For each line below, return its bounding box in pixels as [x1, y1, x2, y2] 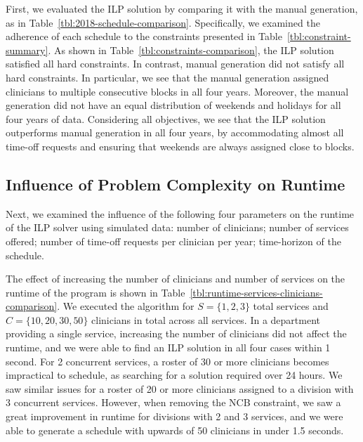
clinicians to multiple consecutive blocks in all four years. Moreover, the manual [6, 84, 349, 98]
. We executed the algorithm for [57, 299, 194, 313]
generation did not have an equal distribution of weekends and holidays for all [6, 98, 341, 112]
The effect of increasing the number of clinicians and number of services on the [6, 271, 345, 286]
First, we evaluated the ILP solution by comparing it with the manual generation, [6, 1, 358, 15]
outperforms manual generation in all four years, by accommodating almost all [6, 125, 344, 140]
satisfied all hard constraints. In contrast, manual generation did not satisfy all [6, 56, 345, 71]
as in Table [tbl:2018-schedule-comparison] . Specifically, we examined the [6, 15, 320, 30]
